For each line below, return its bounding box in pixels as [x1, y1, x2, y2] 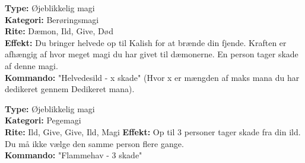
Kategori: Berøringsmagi [5, 13, 99, 25]
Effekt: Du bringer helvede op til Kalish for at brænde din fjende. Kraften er [5, 36, 287, 48]
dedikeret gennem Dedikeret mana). [5, 83, 135, 95]
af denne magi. [5, 59, 58, 71]
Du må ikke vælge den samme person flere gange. [5, 137, 184, 149]
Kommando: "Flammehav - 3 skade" [5, 149, 142, 161]
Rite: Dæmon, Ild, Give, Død [5, 25, 113, 37]
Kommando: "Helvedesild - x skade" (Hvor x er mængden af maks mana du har [5, 71, 300, 83]
